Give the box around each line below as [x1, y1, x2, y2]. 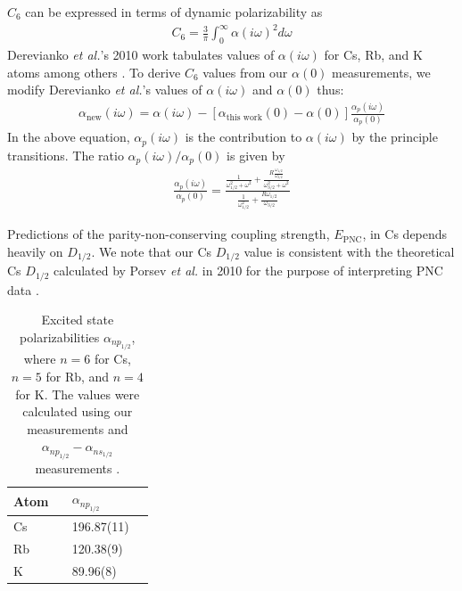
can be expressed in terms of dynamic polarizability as [25, 3, 323, 21]
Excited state [41, 310, 114, 329]
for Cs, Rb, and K [324, 45, 423, 63]
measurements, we [332, 62, 431, 81]
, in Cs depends [362, 225, 448, 243]
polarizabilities [20, 327, 100, 346]
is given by [227, 145, 285, 164]
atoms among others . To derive [7, 62, 181, 81]
